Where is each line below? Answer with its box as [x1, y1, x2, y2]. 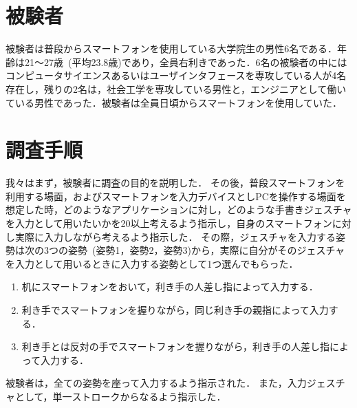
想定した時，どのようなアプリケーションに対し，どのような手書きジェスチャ [6, 202, 352, 217]
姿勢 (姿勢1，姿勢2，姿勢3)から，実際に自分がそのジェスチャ [67, 243, 345, 257]
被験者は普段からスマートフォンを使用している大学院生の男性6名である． [6, 41, 338, 56]
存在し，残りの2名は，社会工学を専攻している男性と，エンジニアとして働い [6, 81, 347, 96]
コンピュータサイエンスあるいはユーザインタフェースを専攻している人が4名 [6, 68, 347, 83]
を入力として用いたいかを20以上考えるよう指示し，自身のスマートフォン [6, 216, 332, 230]
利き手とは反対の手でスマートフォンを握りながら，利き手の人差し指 [21, 339, 329, 354]
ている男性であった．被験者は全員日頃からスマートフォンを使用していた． [6, 95, 343, 109]
